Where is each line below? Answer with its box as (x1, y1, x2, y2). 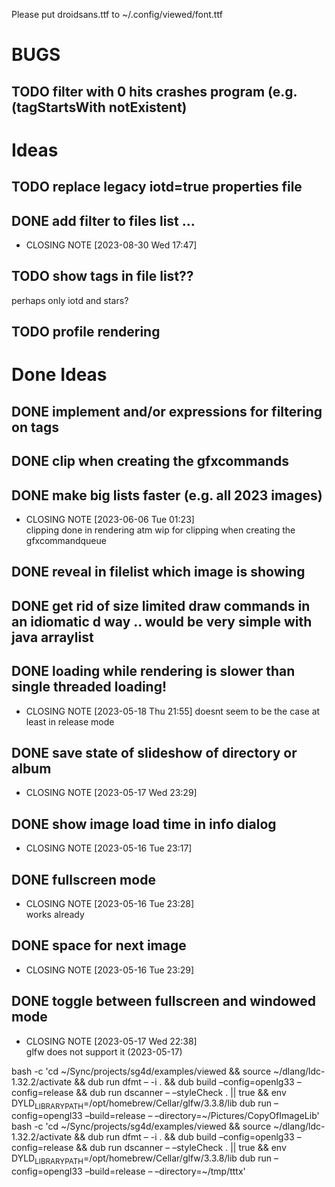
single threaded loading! (11, 679, 168, 696)
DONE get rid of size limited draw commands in (11, 597, 311, 614)
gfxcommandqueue (25, 534, 107, 546)
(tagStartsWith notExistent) (11, 99, 188, 116)
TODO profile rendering (11, 324, 161, 341)
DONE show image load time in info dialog (11, 815, 277, 833)
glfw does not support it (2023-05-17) (25, 1045, 183, 1058)
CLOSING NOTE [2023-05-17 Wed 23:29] (25, 787, 198, 799)
